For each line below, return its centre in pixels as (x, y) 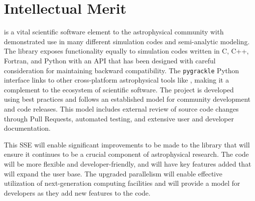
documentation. (27, 128)
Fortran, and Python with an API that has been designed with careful (110, 60)
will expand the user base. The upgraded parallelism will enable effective (113, 173)
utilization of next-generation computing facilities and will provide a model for (122, 183)
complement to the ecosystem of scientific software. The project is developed (119, 89)
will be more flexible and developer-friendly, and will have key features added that (128, 163)
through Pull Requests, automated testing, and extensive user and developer (119, 118)
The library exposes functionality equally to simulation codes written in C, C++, (127, 51)
